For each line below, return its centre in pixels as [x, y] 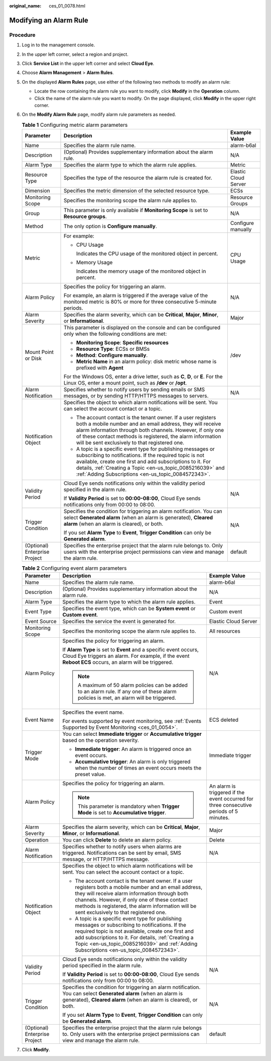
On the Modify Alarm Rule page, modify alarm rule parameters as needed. [99, 115]
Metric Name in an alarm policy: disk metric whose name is [146, 361]
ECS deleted [224, 720]
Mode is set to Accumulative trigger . [122, 813]
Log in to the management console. [58, 45]
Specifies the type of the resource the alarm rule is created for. [138, 178]
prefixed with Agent [100, 368]
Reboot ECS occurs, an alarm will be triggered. [118, 662]
